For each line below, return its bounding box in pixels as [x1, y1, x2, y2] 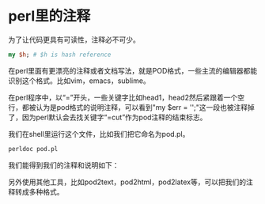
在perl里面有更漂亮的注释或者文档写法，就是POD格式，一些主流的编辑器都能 [8, 66, 258, 75]
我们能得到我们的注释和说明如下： [8, 160, 119, 170]
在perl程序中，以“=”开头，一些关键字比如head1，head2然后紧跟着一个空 [8, 93, 245, 102]
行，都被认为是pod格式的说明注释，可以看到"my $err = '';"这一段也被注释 [8, 102, 248, 111]
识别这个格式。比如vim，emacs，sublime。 [8, 76, 150, 85]
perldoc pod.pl [8, 145, 59, 153]
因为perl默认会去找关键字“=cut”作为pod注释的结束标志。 [21, 112, 207, 122]
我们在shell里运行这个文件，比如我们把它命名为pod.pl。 [8, 129, 190, 138]
